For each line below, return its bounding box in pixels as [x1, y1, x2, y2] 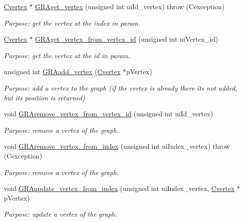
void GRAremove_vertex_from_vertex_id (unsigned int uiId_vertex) [4, 109, 213, 119]
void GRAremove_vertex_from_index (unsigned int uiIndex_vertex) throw [4, 141, 230, 151]
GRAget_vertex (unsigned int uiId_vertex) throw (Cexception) [35, 1, 225, 11]
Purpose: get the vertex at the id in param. [4, 50, 130, 60]
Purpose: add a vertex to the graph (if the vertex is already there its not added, [4, 82, 237, 93]
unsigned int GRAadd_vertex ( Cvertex [4, 66, 121, 77]
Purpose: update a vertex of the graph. [4, 209, 117, 219]
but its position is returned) [4, 92, 85, 102]
